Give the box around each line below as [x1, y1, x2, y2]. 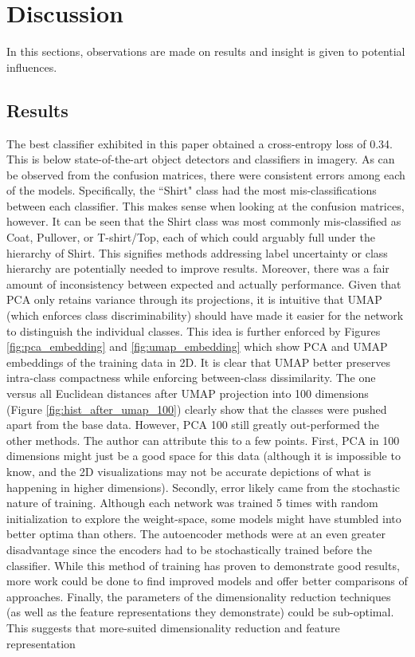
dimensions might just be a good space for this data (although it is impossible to [6, 447, 401, 464]
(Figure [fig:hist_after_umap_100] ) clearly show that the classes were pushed [6, 400, 387, 417]
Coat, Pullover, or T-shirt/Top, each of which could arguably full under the [6, 229, 375, 246]
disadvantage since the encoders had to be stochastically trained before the [6, 541, 372, 557]
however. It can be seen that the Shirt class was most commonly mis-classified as [6, 213, 401, 230]
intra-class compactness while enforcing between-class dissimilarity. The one [6, 369, 376, 386]
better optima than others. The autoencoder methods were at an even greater [6, 525, 386, 542]
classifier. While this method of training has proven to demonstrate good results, [6, 557, 400, 573]
